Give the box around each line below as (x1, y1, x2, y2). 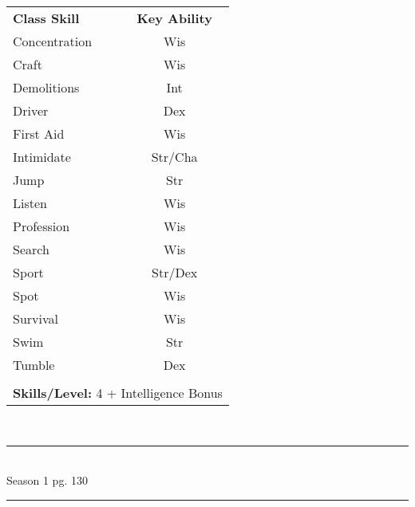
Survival (13, 309, 58, 328)
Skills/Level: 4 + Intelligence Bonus (13, 383, 223, 402)
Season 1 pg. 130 (6, 472, 88, 489)
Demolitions (13, 78, 80, 96)
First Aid (13, 124, 65, 143)
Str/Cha (151, 147, 198, 166)
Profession (13, 217, 70, 235)
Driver (13, 101, 49, 120)
